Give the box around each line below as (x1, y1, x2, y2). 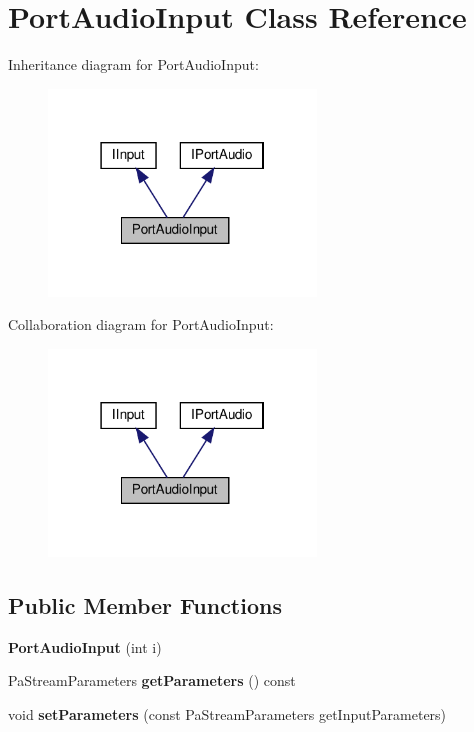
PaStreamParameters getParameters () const (8, 670, 296, 691)
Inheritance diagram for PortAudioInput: (8, 54, 259, 75)
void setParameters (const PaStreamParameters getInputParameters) (8, 703, 447, 724)
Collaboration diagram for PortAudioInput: (8, 314, 274, 335)
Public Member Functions (8, 589, 282, 620)
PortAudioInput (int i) (8, 636, 162, 657)
